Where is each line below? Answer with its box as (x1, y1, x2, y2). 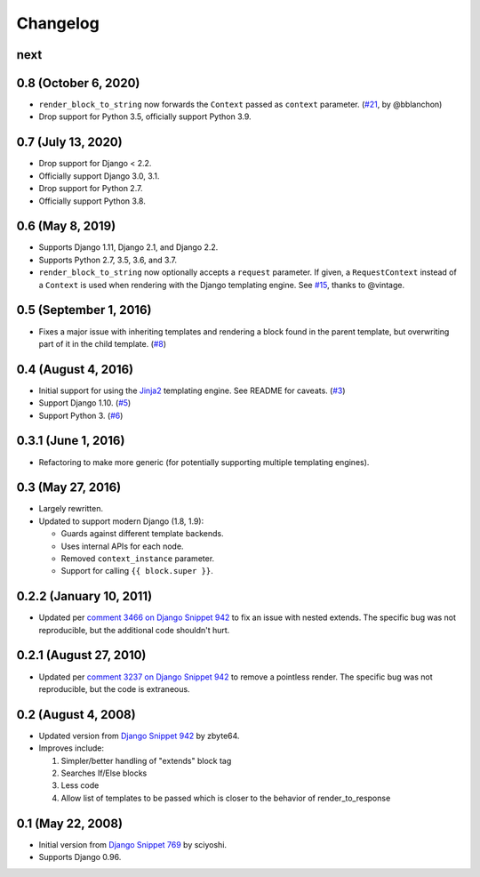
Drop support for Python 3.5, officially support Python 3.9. (38, 111, 252, 122)
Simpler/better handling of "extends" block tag (60, 755, 232, 766)
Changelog (16, 13, 100, 33)
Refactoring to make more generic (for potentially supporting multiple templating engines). (38, 456, 370, 467)
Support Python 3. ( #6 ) (38, 410, 124, 421)
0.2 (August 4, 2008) (16, 707, 137, 722)
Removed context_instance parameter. (60, 552, 215, 564)
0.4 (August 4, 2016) (16, 361, 133, 377)
